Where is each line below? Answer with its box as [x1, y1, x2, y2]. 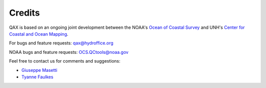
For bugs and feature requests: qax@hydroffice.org [9, 40, 113, 46]
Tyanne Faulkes [21, 74, 54, 80]
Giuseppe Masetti [21, 67, 58, 73]
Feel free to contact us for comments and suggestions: [9, 58, 121, 64]
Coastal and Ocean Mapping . [9, 31, 68, 37]
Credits [9, 7, 40, 18]
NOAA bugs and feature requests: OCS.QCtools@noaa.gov [9, 49, 129, 55]
